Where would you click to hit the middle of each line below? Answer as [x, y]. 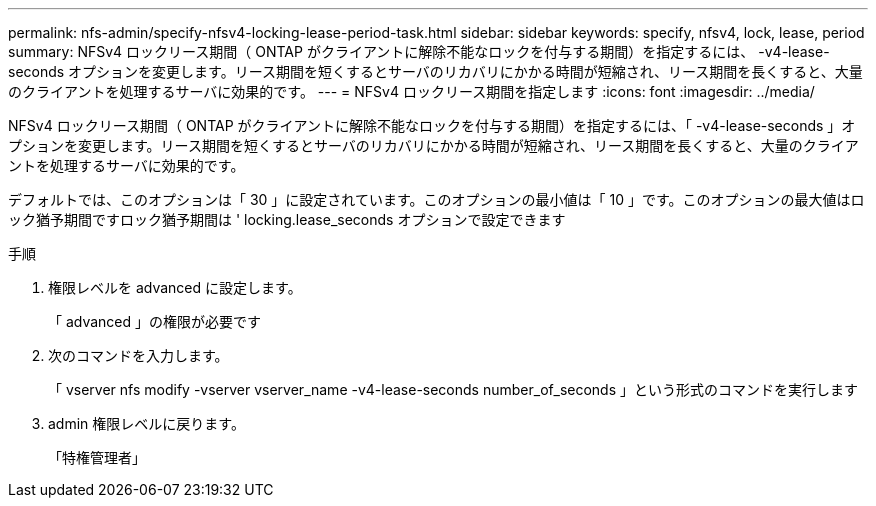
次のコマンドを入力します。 [138, 355]
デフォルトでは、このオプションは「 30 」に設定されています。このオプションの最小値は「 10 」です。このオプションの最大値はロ [436, 199]
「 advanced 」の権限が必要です [155, 321]
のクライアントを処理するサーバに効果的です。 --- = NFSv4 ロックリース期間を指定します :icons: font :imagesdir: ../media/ [411, 91]
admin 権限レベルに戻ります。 [146, 423]
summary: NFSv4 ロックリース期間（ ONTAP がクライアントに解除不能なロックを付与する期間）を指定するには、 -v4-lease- [419, 51]
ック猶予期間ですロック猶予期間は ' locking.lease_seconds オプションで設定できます [287, 219]
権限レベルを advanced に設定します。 [175, 287]
